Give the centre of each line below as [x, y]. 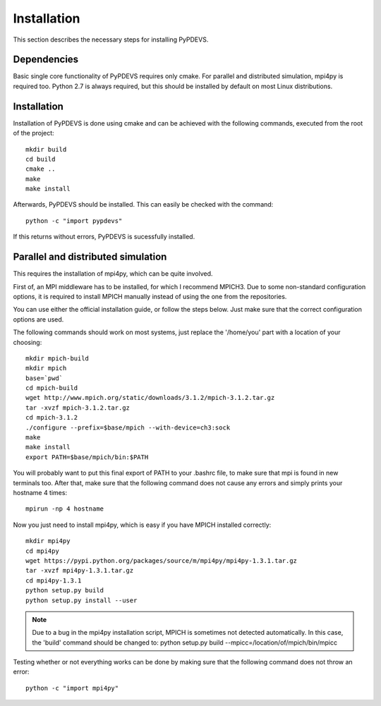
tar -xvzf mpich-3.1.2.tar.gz [78, 408]
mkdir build [46, 149]
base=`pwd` [44, 378]
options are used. [38, 319]
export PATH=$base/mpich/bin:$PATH [87, 457]
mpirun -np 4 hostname [65, 509]
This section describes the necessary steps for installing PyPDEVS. [111, 39]
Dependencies [46, 60]
